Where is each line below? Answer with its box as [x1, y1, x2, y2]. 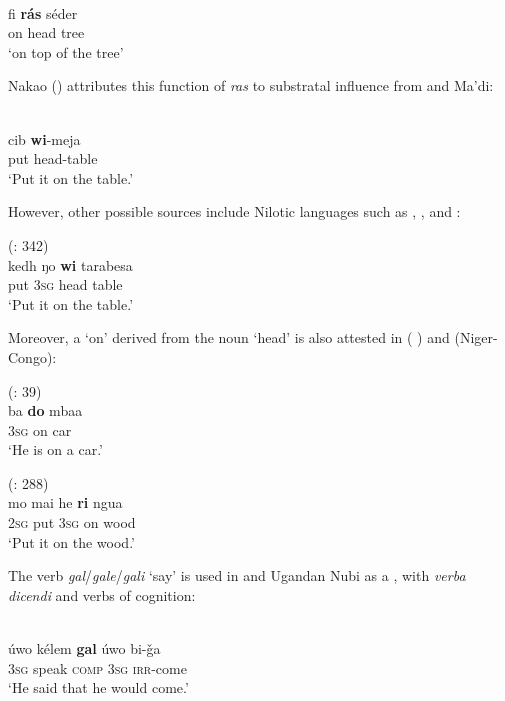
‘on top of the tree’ [8, 41, 124, 62]
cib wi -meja [8, 128, 81, 149]
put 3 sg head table [8, 274, 123, 295]
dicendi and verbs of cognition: [8, 584, 196, 605]
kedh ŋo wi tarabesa [8, 254, 133, 275]
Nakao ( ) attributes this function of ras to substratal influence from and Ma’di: [8, 75, 494, 96]
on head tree [8, 22, 85, 43]
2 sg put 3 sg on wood [8, 512, 136, 533]
